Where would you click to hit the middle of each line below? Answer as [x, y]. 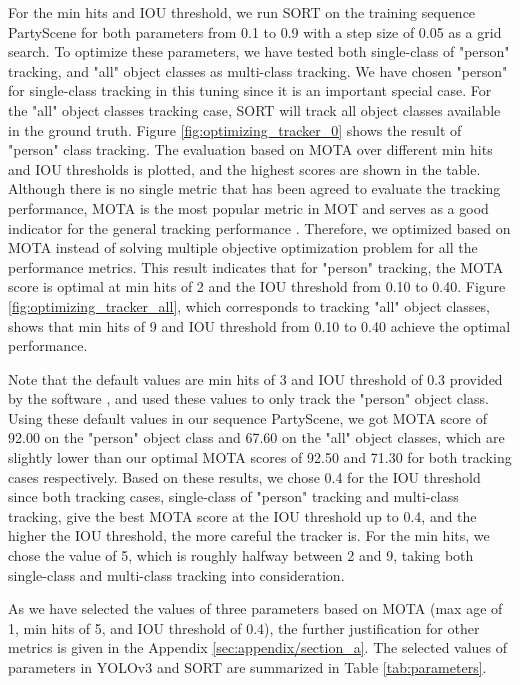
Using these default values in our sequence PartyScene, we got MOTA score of [247, 417]
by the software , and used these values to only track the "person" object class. [248, 398]
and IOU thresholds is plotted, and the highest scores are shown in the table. [244, 168]
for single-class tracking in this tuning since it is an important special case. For [250, 90]
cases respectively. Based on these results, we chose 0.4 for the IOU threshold [244, 476]
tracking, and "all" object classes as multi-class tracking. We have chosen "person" [258, 70]
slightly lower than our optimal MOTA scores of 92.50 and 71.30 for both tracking [260, 457]
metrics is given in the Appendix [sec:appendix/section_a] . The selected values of [258, 647]
